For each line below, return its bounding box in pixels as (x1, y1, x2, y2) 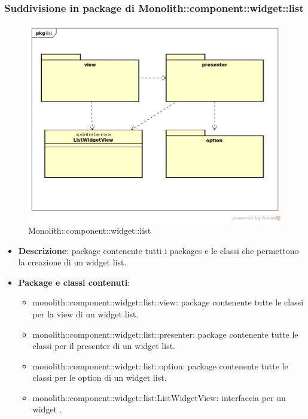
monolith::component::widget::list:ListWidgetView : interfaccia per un (32, 391, 286, 403)
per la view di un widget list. (32, 307, 139, 320)
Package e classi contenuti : (18, 276, 130, 288)
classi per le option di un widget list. (32, 371, 167, 384)
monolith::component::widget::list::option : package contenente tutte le (32, 359, 288, 372)
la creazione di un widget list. (18, 256, 127, 268)
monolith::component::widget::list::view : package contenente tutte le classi (32, 296, 304, 308)
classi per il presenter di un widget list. (32, 340, 176, 352)
